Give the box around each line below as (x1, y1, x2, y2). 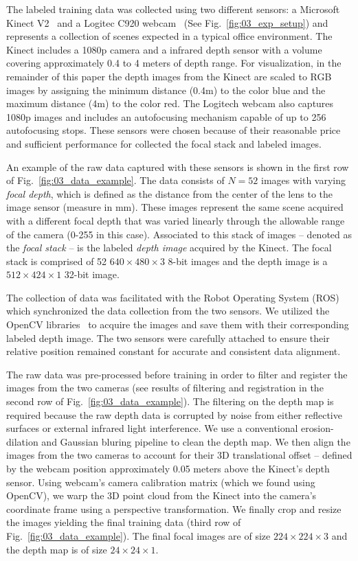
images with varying (261, 173, 346, 187)
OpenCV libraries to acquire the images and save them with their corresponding (6, 317, 349, 332)
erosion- (301, 421, 334, 435)
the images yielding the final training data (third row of (6, 515, 241, 529)
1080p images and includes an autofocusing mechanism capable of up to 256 (6, 109, 326, 124)
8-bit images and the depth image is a (168, 253, 328, 268)
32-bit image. (64, 267, 120, 282)
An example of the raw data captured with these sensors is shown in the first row (6, 159, 349, 174)
